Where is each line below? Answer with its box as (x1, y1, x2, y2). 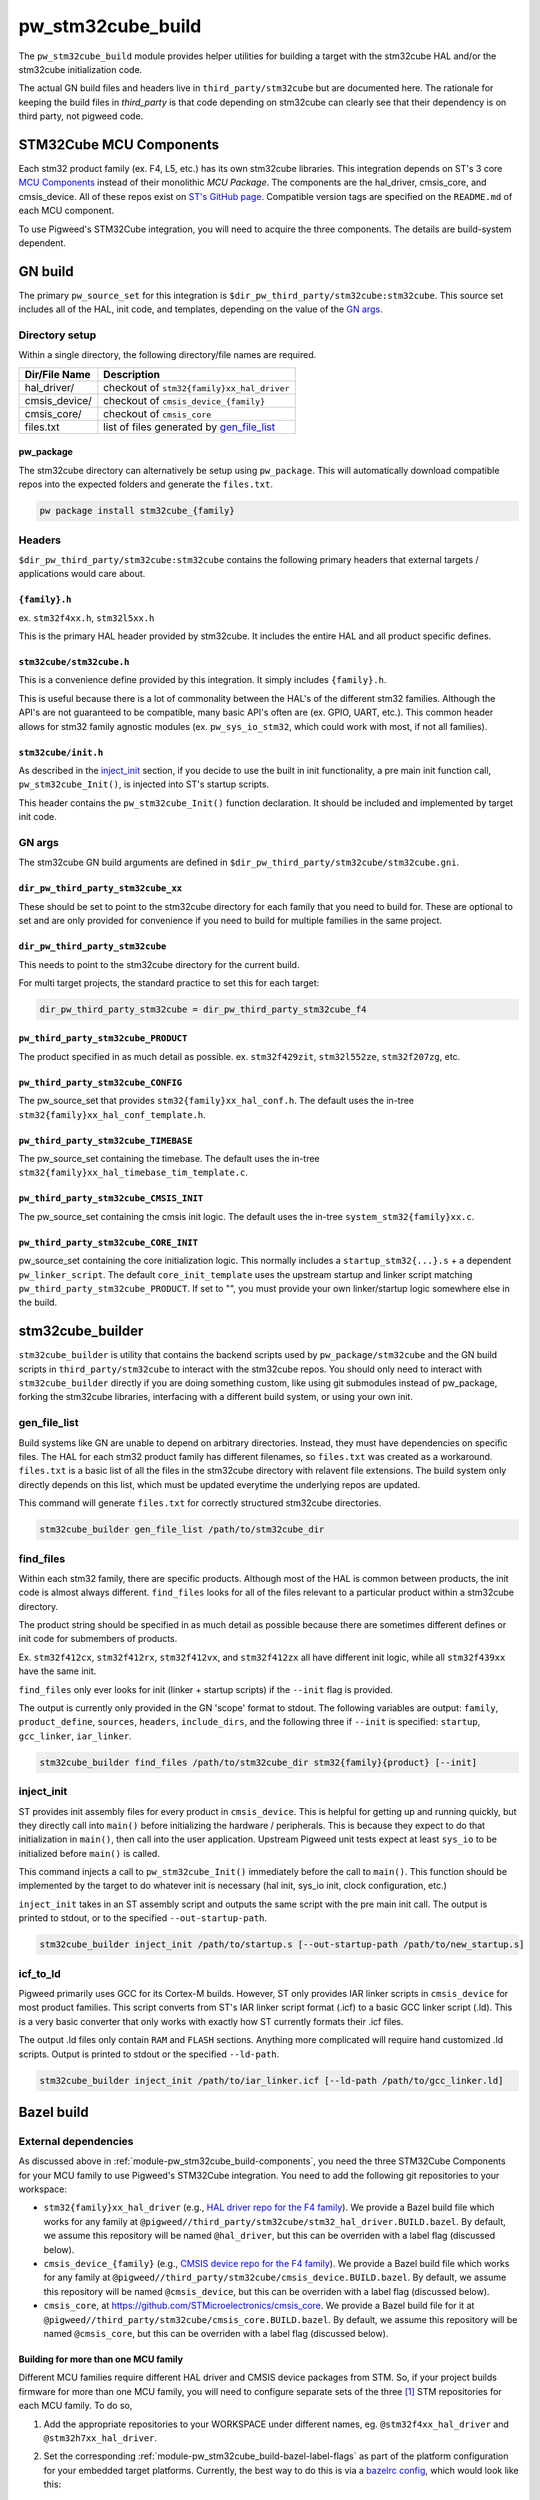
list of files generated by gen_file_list (103, 420, 275, 434)
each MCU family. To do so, (18, 2400, 133, 2412)
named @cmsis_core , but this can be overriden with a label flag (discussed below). (43, 2327, 389, 2339)
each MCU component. (18, 205, 115, 217)
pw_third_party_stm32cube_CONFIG (18, 1076, 183, 1088)
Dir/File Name (24, 367, 91, 381)
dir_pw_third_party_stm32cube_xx (18, 883, 183, 894)
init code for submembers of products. (18, 1633, 178, 1645)
